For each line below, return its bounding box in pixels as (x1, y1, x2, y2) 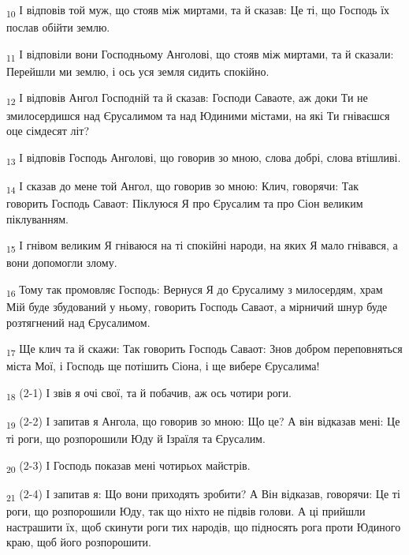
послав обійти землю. (6, 19, 110, 36)
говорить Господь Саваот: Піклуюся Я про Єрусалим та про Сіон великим (6, 195, 363, 211)
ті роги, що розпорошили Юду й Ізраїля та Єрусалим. (6, 430, 266, 447)
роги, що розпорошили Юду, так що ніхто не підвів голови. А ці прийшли (6, 503, 366, 519)
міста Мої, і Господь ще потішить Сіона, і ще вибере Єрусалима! (6, 358, 320, 374)
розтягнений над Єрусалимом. (6, 313, 151, 330)
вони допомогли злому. (6, 254, 117, 271)
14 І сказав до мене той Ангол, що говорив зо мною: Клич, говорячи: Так (6, 177, 359, 196)
